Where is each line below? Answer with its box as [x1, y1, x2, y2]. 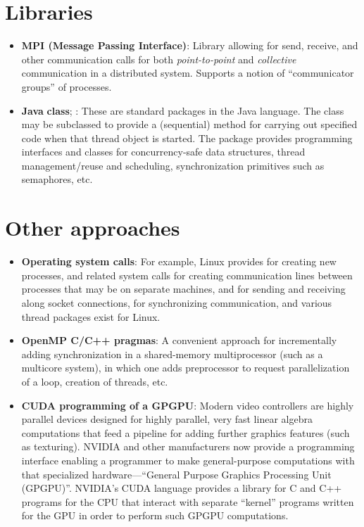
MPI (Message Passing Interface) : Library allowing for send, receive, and [21, 38, 358, 53]
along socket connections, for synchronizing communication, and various [21, 295, 332, 310]
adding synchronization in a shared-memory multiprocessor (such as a [21, 346, 323, 361]
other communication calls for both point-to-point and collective [21, 51, 296, 66]
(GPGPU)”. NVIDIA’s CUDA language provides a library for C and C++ [21, 481, 342, 495]
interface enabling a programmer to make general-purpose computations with [21, 452, 355, 467]
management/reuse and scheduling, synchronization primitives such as [21, 158, 325, 172]
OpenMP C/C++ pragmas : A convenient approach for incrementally [21, 333, 337, 348]
